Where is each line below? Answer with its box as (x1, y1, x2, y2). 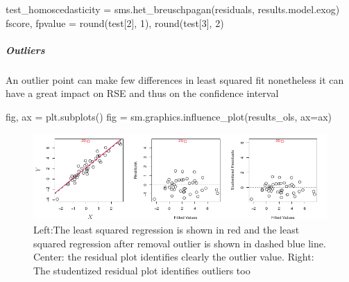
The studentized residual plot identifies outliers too (33, 263, 250, 277)
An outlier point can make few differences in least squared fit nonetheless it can (6, 72, 344, 87)
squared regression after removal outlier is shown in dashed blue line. (33, 236, 326, 250)
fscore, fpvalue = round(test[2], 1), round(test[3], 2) (6, 15, 224, 30)
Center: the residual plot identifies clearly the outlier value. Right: (33, 249, 314, 264)
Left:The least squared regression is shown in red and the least (33, 222, 300, 237)
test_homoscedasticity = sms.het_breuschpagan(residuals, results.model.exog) (6, 2, 340, 16)
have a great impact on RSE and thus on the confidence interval (6, 86, 279, 100)
